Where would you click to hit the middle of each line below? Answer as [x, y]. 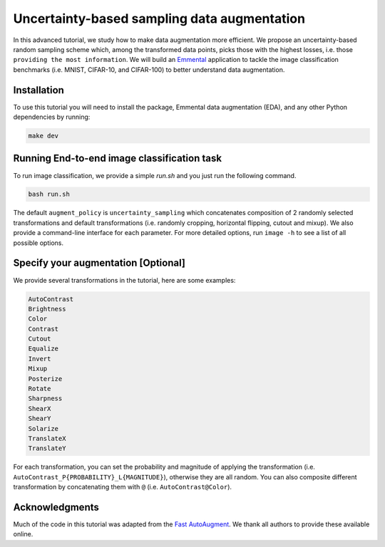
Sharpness [45, 398]
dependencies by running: [52, 117]
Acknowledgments [56, 507]
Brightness [47, 309]
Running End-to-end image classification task [118, 158]
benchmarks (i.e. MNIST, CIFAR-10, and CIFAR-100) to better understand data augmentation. [149, 69]
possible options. [38, 243]
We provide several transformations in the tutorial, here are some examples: [124, 280]
